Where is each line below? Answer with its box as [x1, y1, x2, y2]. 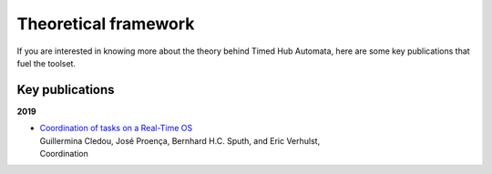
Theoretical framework [16, 14, 195, 34]
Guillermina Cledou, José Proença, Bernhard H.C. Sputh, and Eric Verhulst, [39, 135, 321, 146]
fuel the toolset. [16, 57, 77, 68]
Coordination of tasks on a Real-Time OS [39, 123, 193, 134]
